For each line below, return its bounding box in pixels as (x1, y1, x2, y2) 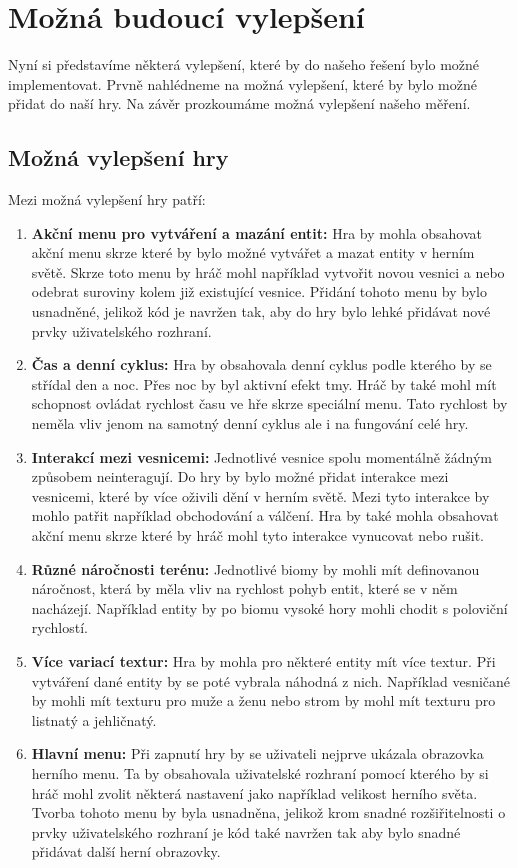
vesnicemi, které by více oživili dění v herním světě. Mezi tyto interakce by (31, 485, 490, 506)
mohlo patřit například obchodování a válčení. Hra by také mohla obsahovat (31, 505, 499, 526)
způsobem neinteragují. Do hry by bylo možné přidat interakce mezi (31, 466, 449, 487)
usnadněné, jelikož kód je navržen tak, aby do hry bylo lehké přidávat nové (31, 301, 491, 322)
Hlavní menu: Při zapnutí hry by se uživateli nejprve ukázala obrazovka (31, 743, 484, 764)
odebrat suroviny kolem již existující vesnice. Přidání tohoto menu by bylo (31, 281, 487, 302)
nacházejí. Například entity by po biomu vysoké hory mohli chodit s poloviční (31, 597, 508, 618)
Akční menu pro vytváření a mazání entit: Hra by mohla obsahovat (31, 222, 483, 243)
